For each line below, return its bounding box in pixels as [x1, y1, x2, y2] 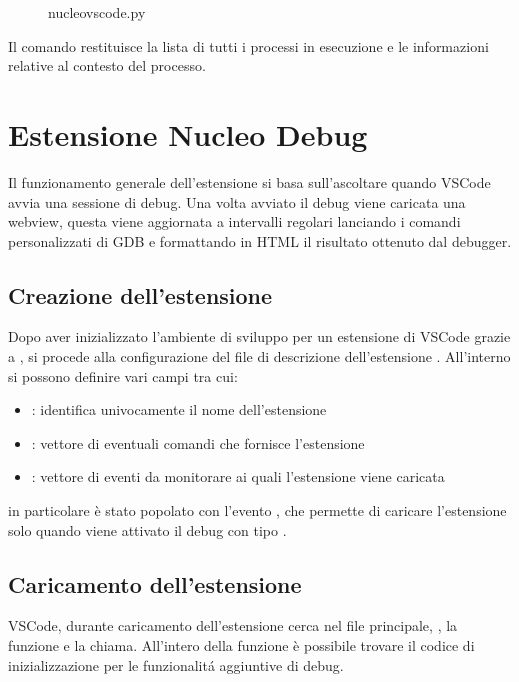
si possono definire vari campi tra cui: [8, 365, 238, 386]
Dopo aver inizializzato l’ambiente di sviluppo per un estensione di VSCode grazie [8, 326, 511, 347]
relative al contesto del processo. [8, 55, 206, 76]
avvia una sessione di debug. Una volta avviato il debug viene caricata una [8, 191, 466, 212]
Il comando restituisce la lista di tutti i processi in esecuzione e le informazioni [8, 35, 489, 56]
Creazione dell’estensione [8, 279, 273, 310]
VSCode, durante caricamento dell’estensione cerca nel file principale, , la [8, 615, 458, 636]
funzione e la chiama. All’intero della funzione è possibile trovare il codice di [8, 635, 475, 656]
